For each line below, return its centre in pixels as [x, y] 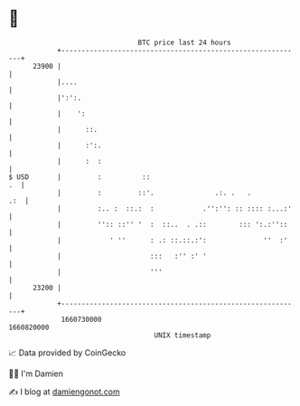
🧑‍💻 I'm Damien [36, 373]
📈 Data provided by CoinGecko [67, 353]
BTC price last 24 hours [184, 42]
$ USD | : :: [80, 177]
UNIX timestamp [183, 335]
